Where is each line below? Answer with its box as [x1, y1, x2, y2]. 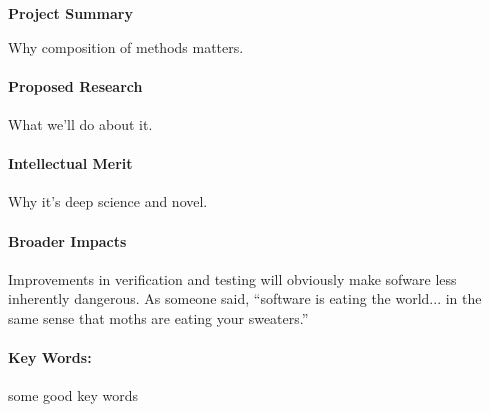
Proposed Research [8, 75, 143, 96]
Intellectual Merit [8, 153, 133, 174]
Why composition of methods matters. [8, 36, 244, 57]
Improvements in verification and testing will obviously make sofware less [8, 268, 457, 289]
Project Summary [8, 3, 133, 23]
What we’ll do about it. [8, 113, 153, 134]
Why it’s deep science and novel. [8, 191, 208, 212]
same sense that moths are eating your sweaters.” [8, 307, 309, 328]
